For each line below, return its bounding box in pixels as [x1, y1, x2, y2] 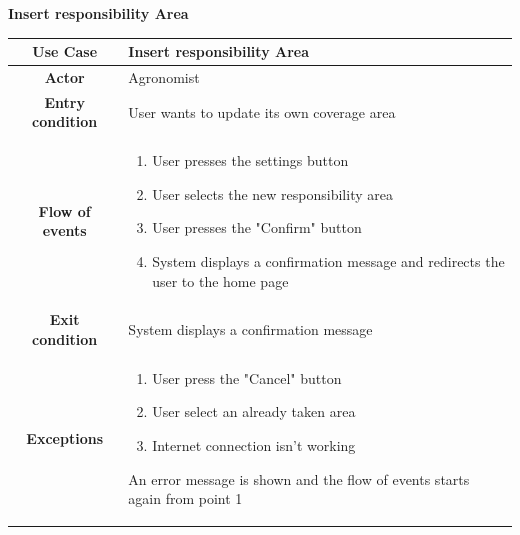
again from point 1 [128, 488, 243, 509]
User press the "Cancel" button [152, 367, 342, 388]
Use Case [32, 41, 98, 62]
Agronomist [128, 66, 200, 87]
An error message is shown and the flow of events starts [128, 468, 470, 489]
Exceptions [26, 428, 103, 449]
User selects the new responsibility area [152, 183, 393, 204]
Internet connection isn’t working [152, 435, 356, 456]
